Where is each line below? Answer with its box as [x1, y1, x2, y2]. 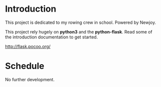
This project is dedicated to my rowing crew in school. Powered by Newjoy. [5, 19, 156, 25]
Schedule [5, 61, 45, 71]
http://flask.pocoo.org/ [5, 43, 51, 49]
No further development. [5, 76, 55, 82]
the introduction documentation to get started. [5, 34, 98, 40]
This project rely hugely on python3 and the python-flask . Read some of [5, 29, 153, 35]
